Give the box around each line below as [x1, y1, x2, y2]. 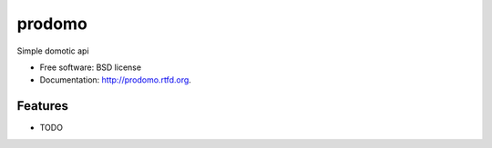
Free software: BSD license [39, 62, 141, 73]
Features [16, 98, 68, 113]
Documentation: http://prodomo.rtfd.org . [39, 74, 191, 85]
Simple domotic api [16, 45, 90, 56]
